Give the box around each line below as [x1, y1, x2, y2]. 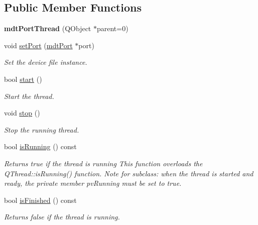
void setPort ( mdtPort [4, 40, 73, 50]
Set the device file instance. [4, 57, 87, 67]
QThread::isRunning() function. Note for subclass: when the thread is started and [4, 168, 253, 178]
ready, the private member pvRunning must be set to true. [4, 178, 182, 188]
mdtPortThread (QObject [4, 23, 91, 34]
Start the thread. [4, 90, 54, 101]
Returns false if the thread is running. [4, 211, 120, 222]
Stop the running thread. [4, 124, 79, 135]
